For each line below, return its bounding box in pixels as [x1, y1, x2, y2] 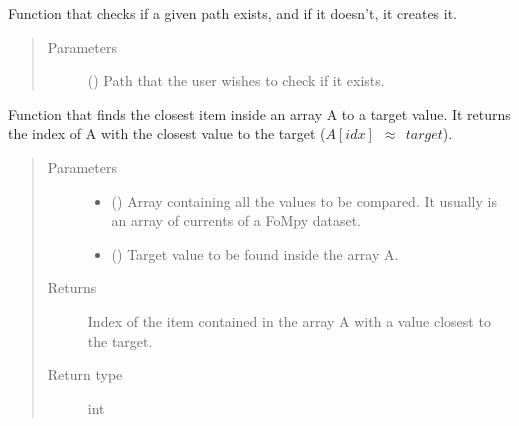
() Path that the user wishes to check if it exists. [87, 70, 385, 91]
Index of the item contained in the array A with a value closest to [87, 310, 491, 331]
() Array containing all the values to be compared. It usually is [111, 190, 497, 211]
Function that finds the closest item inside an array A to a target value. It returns [8, 103, 511, 124]
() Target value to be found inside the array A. [111, 243, 399, 264]
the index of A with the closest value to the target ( [8, 123, 326, 144]
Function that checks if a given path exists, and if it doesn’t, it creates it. [8, 3, 458, 23]
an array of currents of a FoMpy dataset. [111, 210, 362, 231]
